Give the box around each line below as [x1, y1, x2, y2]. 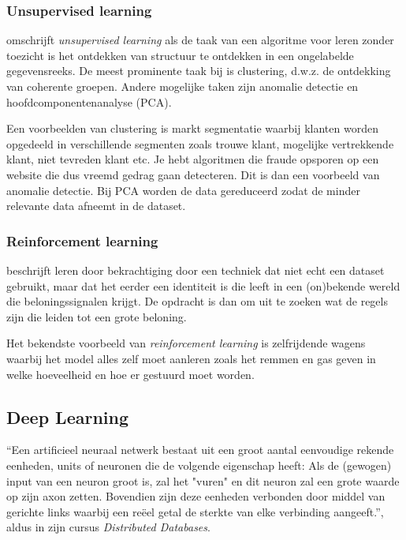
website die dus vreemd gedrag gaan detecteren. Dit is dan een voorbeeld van [6, 166, 380, 182]
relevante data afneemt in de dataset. [6, 197, 186, 214]
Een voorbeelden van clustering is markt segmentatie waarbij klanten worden [6, 120, 378, 137]
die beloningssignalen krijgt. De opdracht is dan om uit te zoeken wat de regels [6, 293, 388, 309]
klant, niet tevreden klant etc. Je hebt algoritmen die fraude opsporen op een [6, 151, 379, 167]
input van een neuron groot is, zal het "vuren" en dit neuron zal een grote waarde [6, 472, 400, 489]
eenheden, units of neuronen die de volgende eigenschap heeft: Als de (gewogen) [6, 456, 392, 473]
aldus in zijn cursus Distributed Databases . [6, 519, 210, 535]
